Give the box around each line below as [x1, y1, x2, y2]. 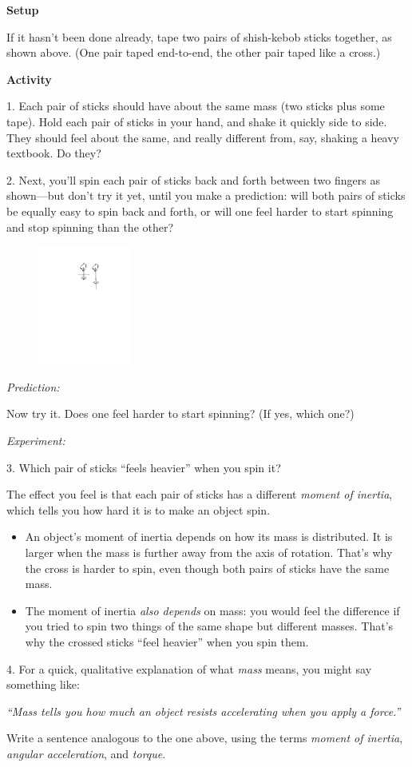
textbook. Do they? [6, 145, 101, 161]
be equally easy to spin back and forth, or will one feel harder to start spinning [6, 202, 394, 219]
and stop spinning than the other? [6, 218, 174, 235]
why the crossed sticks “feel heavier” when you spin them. [25, 634, 309, 650]
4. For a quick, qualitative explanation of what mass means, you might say [6, 660, 372, 677]
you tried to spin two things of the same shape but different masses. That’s [25, 618, 394, 634]
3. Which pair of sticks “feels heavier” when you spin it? [6, 459, 281, 475]
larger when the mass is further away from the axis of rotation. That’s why [25, 544, 393, 561]
